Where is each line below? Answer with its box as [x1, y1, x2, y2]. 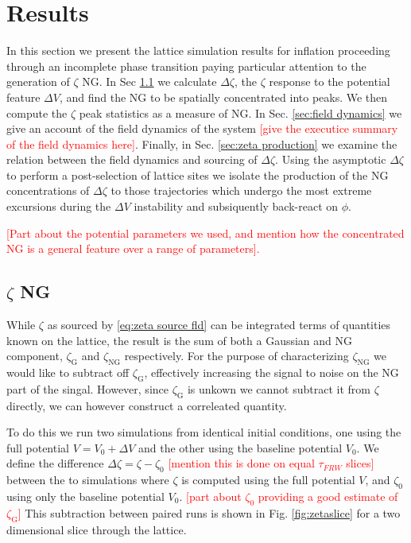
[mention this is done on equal [168, 455, 315, 471]
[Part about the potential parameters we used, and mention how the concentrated [6, 224, 405, 241]
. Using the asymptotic [275, 151, 386, 168]
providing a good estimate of [258, 488, 398, 504]
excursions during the [6, 198, 111, 215]
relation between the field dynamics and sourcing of [6, 151, 258, 168]
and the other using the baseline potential [138, 439, 343, 456]
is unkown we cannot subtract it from [187, 380, 371, 397]
